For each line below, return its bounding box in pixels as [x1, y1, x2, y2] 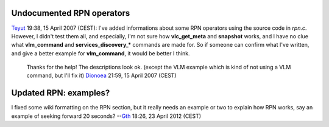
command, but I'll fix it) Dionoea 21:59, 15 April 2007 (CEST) [26, 72, 177, 79]
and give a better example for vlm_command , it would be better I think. [11, 49, 190, 57]
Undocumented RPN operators [11, 8, 130, 18]
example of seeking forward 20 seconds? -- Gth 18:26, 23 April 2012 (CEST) [11, 112, 201, 120]
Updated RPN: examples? [11, 88, 110, 98]
